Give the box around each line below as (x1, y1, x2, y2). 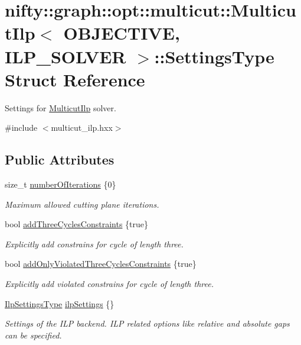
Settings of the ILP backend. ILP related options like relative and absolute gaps (5, 317, 290, 330)
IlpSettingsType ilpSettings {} (5, 297, 114, 309)
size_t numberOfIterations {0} (5, 178, 116, 191)
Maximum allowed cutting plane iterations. (5, 198, 159, 210)
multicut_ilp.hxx (51, 121, 113, 134)
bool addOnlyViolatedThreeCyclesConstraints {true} (5, 257, 197, 270)
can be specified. (5, 328, 62, 341)
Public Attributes (5, 150, 114, 169)
